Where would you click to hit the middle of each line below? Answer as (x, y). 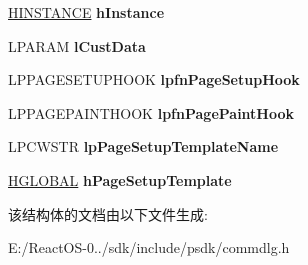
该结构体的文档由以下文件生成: (108, 213)
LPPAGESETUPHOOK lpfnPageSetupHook (154, 79)
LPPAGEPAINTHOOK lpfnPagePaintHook (151, 112)
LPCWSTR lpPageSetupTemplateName (143, 146)
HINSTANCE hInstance (86, 12)
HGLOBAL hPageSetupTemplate (120, 179)
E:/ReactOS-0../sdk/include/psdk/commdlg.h (149, 247)
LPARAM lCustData (77, 45)
